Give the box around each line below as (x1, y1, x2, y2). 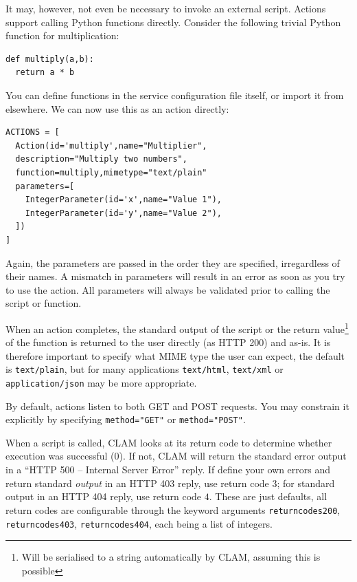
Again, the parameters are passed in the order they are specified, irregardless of (5, 255, 340, 270)
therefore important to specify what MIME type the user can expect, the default (5, 348, 345, 363)
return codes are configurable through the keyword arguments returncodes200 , (5, 502, 341, 517)
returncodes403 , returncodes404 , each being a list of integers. (5, 516, 273, 530)
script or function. (5, 296, 82, 310)
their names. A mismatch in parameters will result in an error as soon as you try (5, 269, 345, 283)
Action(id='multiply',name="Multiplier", (15, 140, 207, 151)
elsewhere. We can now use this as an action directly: (5, 101, 229, 116)
